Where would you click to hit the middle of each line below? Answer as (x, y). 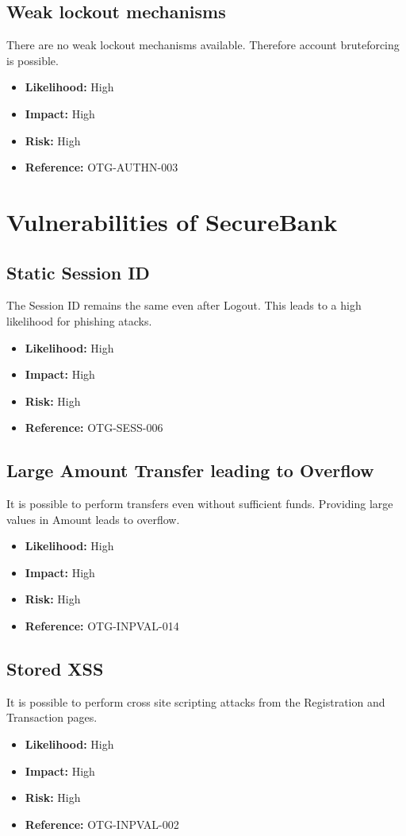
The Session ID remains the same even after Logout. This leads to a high (184, 305)
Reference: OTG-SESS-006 (94, 428)
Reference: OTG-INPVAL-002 (102, 824)
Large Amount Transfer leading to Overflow (190, 470)
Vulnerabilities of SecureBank (172, 221)
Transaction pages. (52, 717)
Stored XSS (55, 669)
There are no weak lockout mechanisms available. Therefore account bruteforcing (203, 45)
